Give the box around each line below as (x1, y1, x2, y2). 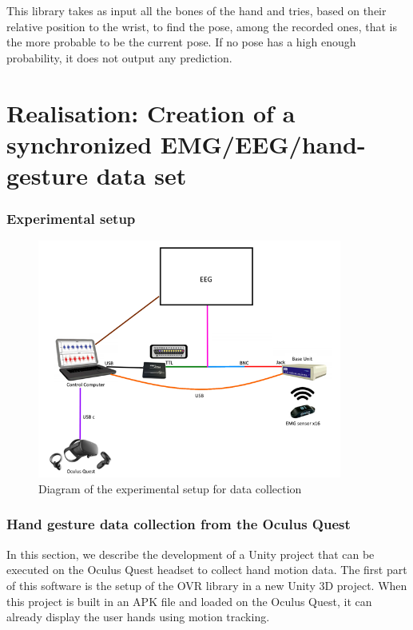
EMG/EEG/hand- (160, 127, 366, 160)
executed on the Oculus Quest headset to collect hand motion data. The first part (6, 561, 407, 578)
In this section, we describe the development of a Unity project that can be (6, 545, 375, 562)
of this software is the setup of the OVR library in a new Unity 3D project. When (6, 576, 407, 593)
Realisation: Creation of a (6, 96, 296, 129)
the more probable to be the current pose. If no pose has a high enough (6, 34, 356, 50)
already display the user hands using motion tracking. (6, 608, 270, 625)
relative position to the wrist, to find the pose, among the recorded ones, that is (6, 18, 397, 34)
